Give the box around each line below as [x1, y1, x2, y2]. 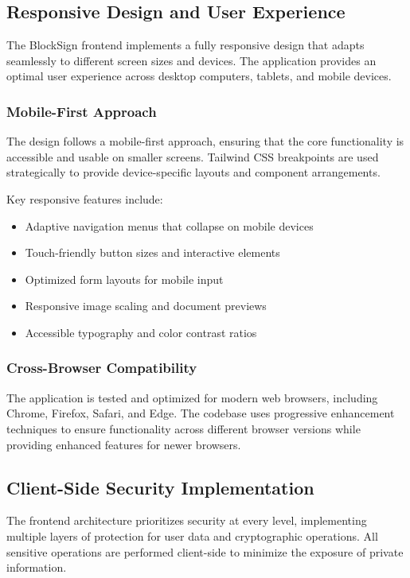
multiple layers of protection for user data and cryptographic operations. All [6, 527, 378, 544]
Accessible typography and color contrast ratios [25, 324, 257, 340]
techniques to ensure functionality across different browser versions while [6, 420, 361, 436]
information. [6, 559, 67, 576]
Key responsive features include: [6, 190, 163, 207]
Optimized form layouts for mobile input [25, 270, 224, 287]
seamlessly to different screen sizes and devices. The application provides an [6, 52, 377, 68]
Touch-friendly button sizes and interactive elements [25, 244, 280, 261]
